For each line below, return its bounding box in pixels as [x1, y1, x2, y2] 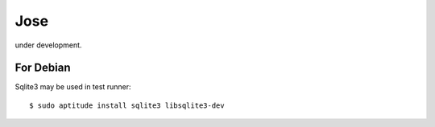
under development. [14, 40, 82, 50]
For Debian [14, 61, 71, 75]
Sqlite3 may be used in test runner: [14, 82, 131, 92]
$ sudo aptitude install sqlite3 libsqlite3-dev [29, 100, 225, 110]
